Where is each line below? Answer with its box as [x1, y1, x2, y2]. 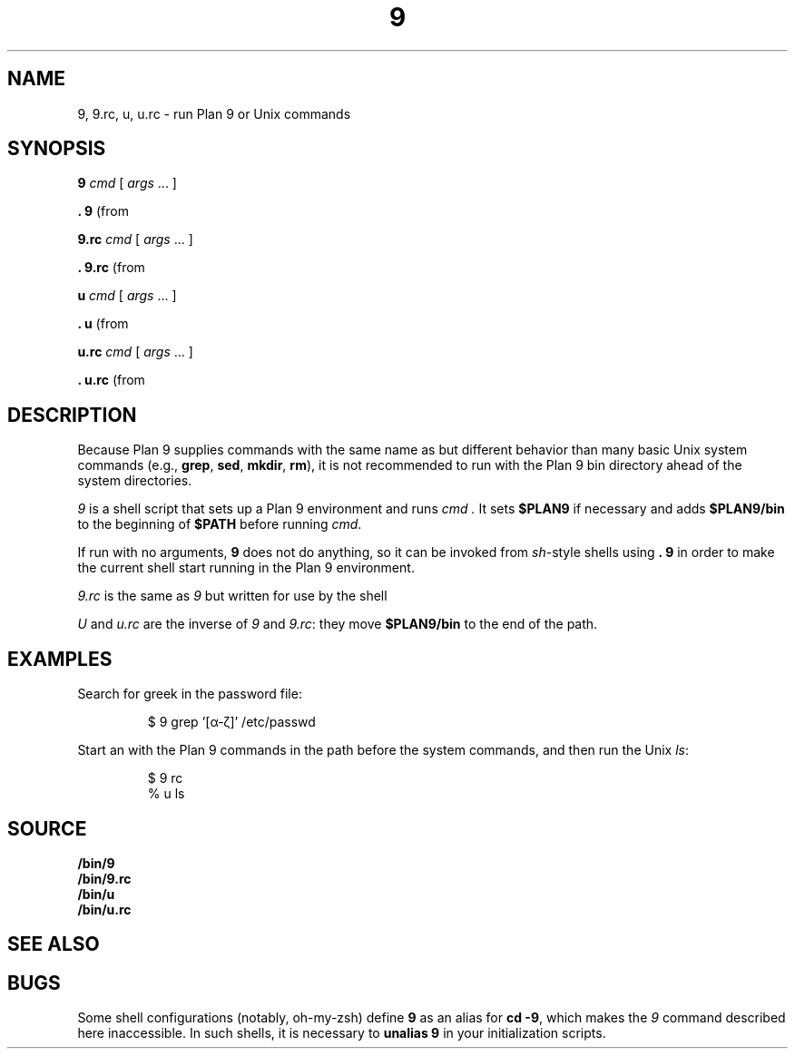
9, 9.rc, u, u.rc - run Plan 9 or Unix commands [77, 105, 351, 122]
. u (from [77, 316, 129, 332]
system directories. [77, 473, 192, 489]
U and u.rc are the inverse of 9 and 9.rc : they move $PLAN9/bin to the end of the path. [77, 616, 598, 632]
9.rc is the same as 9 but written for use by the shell [77, 588, 388, 604]
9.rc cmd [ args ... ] [77, 231, 193, 248]
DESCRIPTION [7, 403, 137, 426]
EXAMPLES [7, 647, 113, 670]
